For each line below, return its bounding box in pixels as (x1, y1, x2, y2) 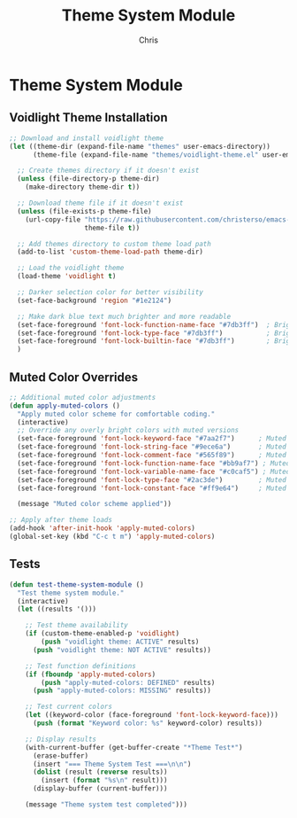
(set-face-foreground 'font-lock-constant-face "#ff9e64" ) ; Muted (17, 484, 287, 493)
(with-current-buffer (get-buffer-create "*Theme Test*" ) (25, 743, 243, 752)
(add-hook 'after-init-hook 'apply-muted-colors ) (9, 524, 196, 533)
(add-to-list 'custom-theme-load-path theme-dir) (17, 247, 203, 257)
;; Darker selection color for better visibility (17, 288, 203, 297)
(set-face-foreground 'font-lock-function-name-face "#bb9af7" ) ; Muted (17, 458, 291, 468)
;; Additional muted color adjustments (9, 393, 156, 401)
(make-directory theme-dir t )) (25, 183, 141, 191)
